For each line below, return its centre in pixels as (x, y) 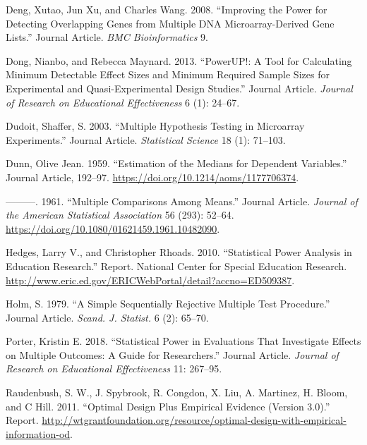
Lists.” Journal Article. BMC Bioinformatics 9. (107, 37)
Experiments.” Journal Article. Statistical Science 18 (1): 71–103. (146, 139)
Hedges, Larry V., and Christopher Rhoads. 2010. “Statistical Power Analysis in (179, 252)
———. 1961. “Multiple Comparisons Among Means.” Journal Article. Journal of (182, 201)
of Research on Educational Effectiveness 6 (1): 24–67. (123, 102)
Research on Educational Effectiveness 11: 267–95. (114, 368)
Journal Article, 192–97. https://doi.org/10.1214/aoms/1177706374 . (152, 177)
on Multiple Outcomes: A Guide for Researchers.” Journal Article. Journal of (172, 354)
